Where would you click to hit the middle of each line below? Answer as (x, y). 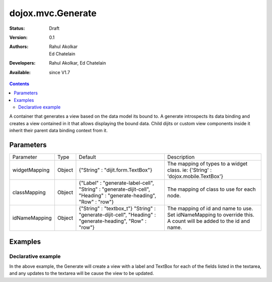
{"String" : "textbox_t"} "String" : (117, 208)
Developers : (22, 63)
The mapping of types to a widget (207, 164)
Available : (20, 72)
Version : (18, 37)
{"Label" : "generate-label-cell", (116, 183)
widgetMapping (31, 170)
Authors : (19, 47)
